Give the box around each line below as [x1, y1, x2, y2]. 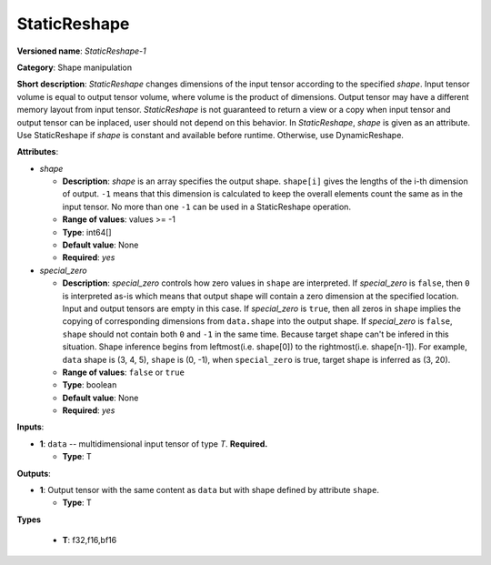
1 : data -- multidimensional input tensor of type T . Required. [39, 438, 268, 449]
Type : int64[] [62, 227, 113, 237]
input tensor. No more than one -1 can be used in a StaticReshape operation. [62, 201, 352, 212]
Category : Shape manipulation [16, 62, 132, 73]
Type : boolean [62, 379, 117, 390]
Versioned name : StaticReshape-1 [16, 45, 146, 56]
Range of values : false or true [62, 367, 185, 378]
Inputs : [16, 421, 45, 432]
